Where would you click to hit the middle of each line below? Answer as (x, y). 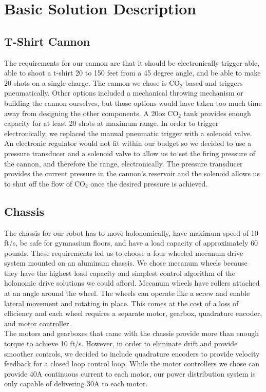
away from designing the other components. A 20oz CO (91, 113)
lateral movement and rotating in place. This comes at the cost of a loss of (121, 303)
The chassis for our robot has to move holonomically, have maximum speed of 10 (131, 232)
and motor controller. (38, 323)
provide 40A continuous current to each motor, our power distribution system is (130, 373)
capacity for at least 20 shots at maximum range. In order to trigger (111, 123)
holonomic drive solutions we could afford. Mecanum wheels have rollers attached (132, 283)
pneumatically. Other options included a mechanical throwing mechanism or (124, 93)
